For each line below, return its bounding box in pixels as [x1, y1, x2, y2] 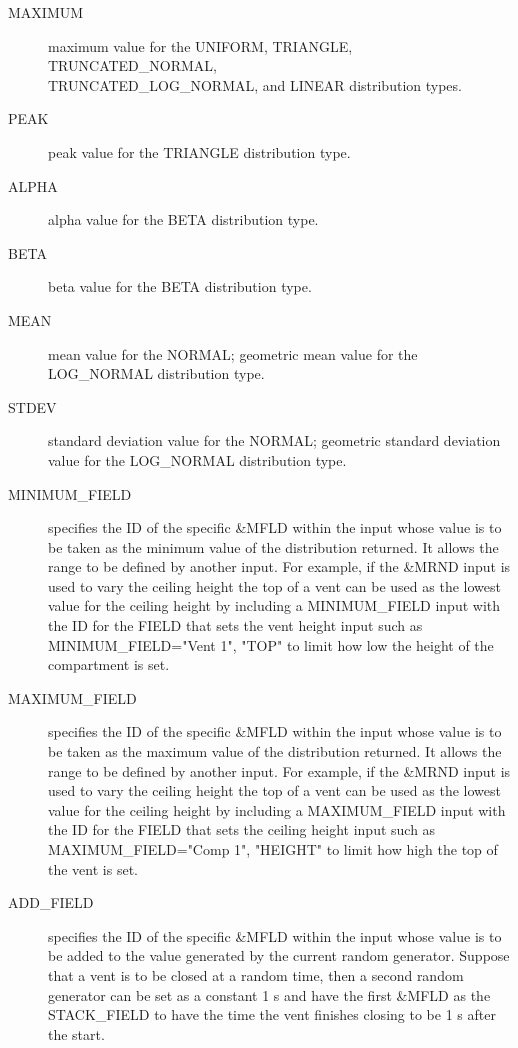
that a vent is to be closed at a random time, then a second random [48, 964, 464, 985]
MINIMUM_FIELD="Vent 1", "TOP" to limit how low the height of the [48, 634, 494, 655]
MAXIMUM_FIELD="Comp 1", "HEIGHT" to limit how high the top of [48, 839, 498, 859]
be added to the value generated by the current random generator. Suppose [48, 945, 510, 966]
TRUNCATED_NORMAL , [48, 55, 217, 76]
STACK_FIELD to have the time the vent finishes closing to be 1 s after [48, 1004, 496, 1025]
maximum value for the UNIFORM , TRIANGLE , [48, 35, 353, 56]
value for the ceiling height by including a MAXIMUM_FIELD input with [48, 799, 506, 820]
